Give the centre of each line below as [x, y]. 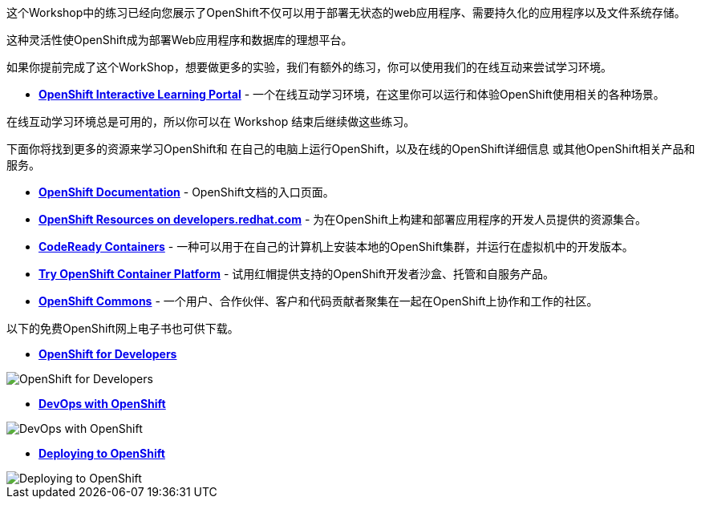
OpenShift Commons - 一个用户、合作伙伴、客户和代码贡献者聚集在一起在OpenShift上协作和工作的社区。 [318, 301]
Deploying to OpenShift [102, 453]
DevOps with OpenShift [102, 404]
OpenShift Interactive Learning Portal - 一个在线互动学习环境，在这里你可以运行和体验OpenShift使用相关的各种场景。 [352, 94]
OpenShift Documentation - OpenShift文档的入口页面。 [186, 192]
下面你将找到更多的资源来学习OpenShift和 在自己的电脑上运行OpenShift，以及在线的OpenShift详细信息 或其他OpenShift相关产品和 [351, 149]
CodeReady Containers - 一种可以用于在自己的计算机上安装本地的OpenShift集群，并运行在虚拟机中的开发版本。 [336, 246]
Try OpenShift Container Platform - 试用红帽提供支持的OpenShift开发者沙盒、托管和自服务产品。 [296, 274]
